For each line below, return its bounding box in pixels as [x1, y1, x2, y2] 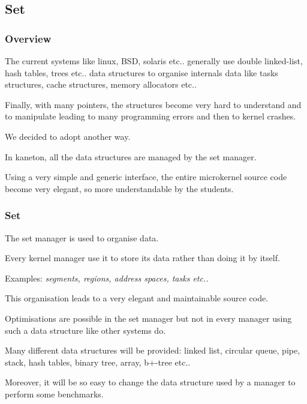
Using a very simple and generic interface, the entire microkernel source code [5, 170, 287, 183]
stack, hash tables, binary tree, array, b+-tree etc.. [5, 355, 191, 368]
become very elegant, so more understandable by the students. [5, 182, 234, 194]
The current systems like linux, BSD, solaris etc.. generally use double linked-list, [5, 55, 303, 67]
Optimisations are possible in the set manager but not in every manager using [5, 312, 292, 324]
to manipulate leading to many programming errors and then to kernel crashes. [5, 110, 296, 122]
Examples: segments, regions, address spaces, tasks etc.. [5, 271, 209, 284]
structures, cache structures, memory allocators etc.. [5, 78, 197, 91]
